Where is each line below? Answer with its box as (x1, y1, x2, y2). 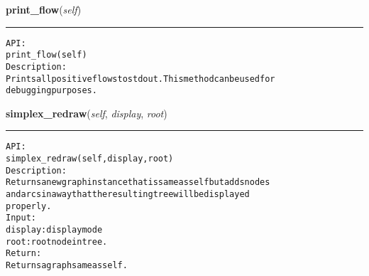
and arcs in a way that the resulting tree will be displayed (6, 189, 250, 200)
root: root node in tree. (6, 236, 108, 247)
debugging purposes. (6, 85, 97, 96)
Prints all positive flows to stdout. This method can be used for (6, 73, 275, 84)
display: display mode (6, 225, 103, 235)
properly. (6, 201, 52, 211)
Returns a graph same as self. (6, 260, 128, 271)
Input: (6, 213, 36, 223)
